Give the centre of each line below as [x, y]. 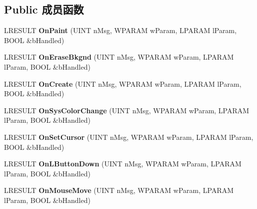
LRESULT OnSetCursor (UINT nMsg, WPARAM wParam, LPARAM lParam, [129, 137]
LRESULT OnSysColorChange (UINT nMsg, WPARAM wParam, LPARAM [127, 110]
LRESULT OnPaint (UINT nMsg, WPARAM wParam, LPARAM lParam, [120, 30]
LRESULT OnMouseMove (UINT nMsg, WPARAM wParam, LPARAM [119, 190]
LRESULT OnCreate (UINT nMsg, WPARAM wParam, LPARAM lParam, [123, 83]
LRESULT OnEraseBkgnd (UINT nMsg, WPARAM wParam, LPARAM [119, 57]
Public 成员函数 [44, 9]
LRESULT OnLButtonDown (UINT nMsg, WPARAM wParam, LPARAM [123, 164]
